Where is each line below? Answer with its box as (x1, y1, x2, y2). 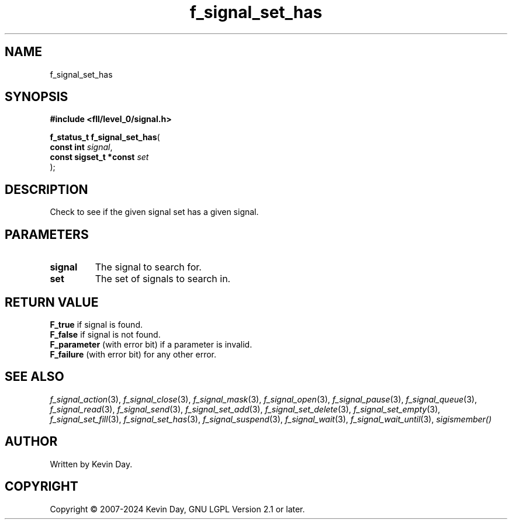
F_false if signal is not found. (50, 329, 161, 339)
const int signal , (50, 142, 113, 152)
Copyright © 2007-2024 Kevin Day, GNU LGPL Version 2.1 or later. (50, 504, 305, 514)
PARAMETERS (5, 227, 89, 242)
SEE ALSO (5, 369, 64, 384)
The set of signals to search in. (95, 273, 231, 285)
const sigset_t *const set (50, 152, 149, 162)
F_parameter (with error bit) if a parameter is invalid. (50, 339, 252, 349)
